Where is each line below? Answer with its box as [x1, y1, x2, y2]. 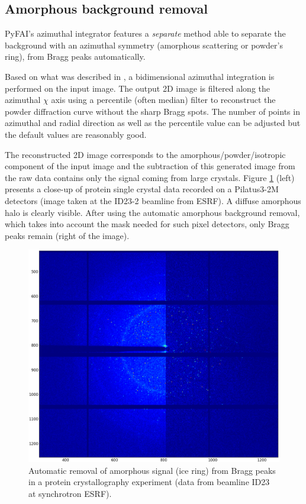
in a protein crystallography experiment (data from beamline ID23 [28, 476, 270, 488]
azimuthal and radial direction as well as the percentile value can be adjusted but [5, 117, 301, 129]
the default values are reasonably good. [5, 128, 147, 140]
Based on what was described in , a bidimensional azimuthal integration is [5, 70, 275, 82]
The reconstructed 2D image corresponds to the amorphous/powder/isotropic [5, 148, 286, 160]
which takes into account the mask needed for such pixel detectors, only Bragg [5, 218, 289, 230]
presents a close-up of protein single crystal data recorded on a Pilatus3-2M [5, 183, 279, 195]
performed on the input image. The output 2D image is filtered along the [5, 82, 270, 94]
